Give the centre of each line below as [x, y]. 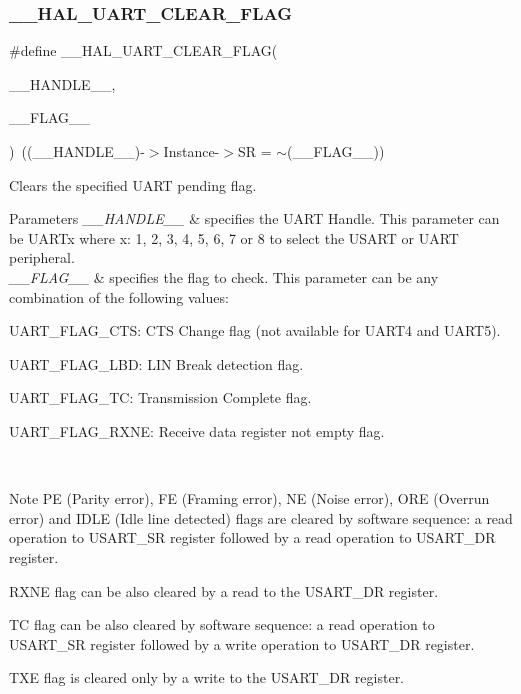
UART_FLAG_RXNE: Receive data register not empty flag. [197, 430]
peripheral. [42, 257]
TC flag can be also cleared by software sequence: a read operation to [222, 624]
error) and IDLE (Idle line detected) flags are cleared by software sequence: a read [261, 517]
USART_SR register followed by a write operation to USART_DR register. [242, 643]
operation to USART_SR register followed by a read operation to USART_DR [252, 537]
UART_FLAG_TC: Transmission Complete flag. [160, 397]
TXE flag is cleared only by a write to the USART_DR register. [207, 677]
